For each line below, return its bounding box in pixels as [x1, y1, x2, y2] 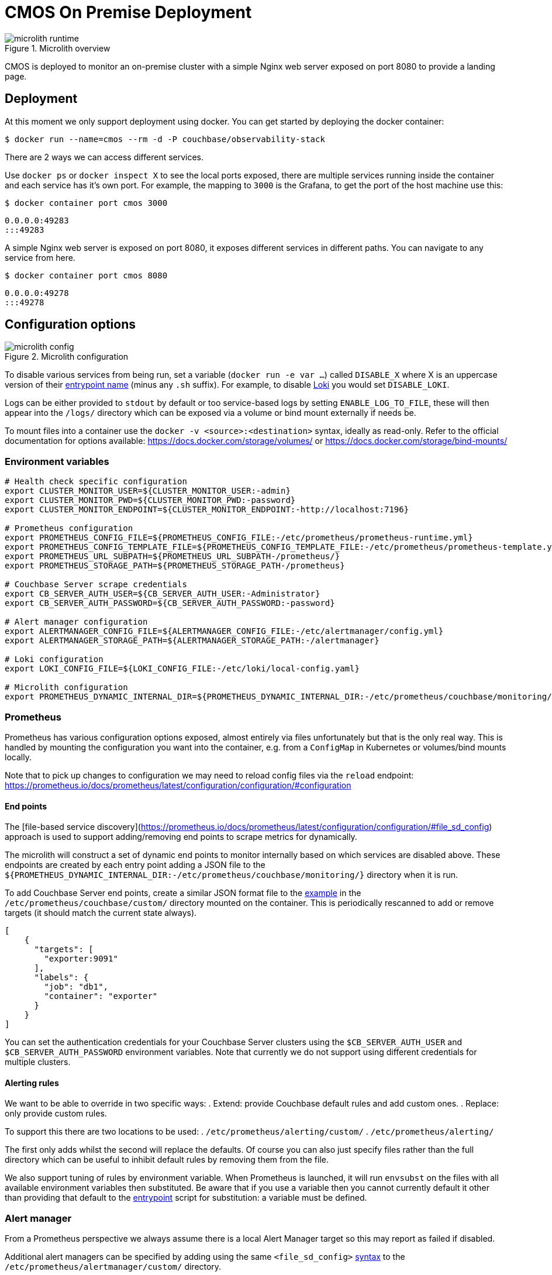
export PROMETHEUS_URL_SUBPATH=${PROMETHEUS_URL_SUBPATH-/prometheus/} [5, 552, 340, 561]
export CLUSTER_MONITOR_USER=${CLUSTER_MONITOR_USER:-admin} [5, 486, 291, 496]
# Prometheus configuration [5, 523, 133, 533]
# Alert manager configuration [5, 617, 148, 627]
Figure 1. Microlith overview [5, 43, 111, 53]
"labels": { [34, 973, 89, 983]
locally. [5, 752, 32, 762]
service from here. [5, 252, 75, 263]
